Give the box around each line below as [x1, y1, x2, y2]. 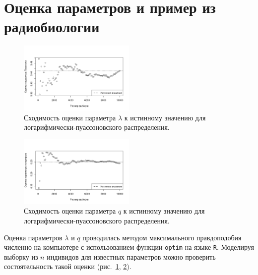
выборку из [4, 251, 38, 262]
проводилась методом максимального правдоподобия [82, 232, 242, 242]
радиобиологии [4, 16, 100, 37]
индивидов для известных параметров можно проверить [47, 251, 216, 262]
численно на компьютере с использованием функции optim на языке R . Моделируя [4, 242, 254, 252]
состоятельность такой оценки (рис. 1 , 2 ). [4, 261, 131, 272]
